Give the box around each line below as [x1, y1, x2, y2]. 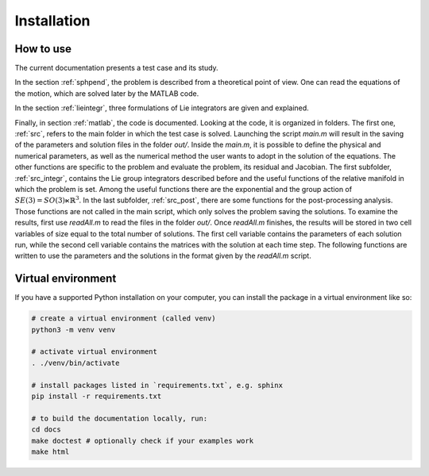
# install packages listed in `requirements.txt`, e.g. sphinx [31, 381, 284, 390]
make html [31, 447, 70, 456]
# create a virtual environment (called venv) [31, 314, 216, 323]
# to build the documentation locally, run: [31, 413, 208, 423]
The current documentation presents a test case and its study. [14, 63, 218, 73]
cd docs [31, 425, 61, 434]
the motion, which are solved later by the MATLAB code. [14, 88, 199, 98]
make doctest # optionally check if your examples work [31, 436, 254, 445]
